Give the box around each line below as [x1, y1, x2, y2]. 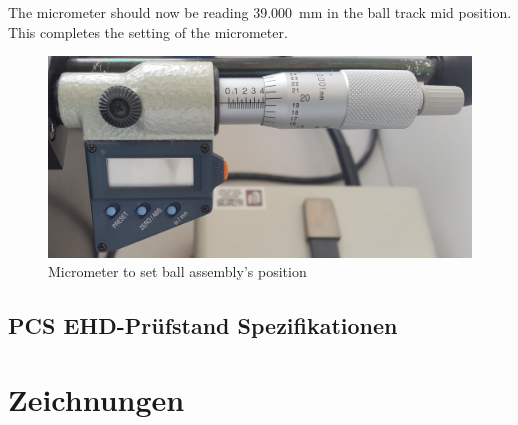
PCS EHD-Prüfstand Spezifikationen [8, 310, 398, 341]
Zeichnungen [8, 378, 185, 419]
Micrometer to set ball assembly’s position [48, 261, 307, 282]
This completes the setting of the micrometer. [8, 21, 288, 42]
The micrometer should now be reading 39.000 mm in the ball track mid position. [8, 2, 512, 22]
